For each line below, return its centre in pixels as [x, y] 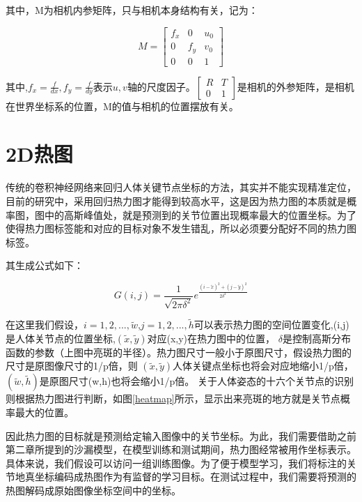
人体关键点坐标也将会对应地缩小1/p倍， [263, 366]
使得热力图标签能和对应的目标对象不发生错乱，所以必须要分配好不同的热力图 [181, 228]
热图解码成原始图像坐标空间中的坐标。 [93, 490]
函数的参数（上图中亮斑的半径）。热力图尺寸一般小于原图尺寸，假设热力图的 [179, 352]
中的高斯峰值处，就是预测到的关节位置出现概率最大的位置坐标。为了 [200, 214]
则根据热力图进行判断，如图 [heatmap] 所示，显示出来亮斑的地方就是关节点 [173, 398]
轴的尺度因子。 [161, 86]
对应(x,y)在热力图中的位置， [211, 338]
